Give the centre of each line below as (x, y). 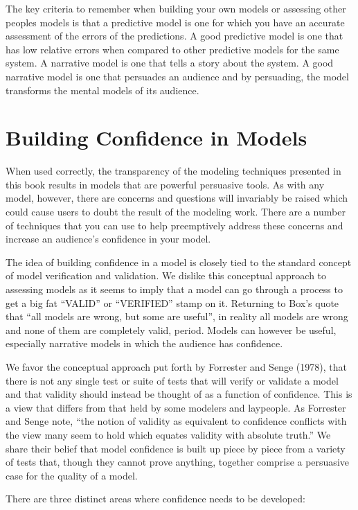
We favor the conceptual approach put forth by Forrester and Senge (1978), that (176, 367)
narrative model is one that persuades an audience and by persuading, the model (177, 76)
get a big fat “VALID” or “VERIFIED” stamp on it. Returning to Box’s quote (172, 302)
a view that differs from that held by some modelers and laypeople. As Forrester (176, 407)
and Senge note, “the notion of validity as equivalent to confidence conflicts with (176, 421)
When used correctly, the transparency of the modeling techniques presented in (173, 171)
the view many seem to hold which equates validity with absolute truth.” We (168, 434)
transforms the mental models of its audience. (102, 90)
